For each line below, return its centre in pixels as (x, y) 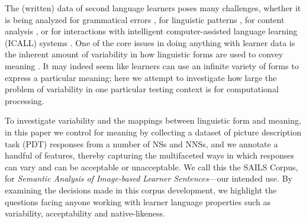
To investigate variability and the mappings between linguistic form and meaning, (153, 120)
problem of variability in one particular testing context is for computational (142, 89)
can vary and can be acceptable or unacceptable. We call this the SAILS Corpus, (152, 167)
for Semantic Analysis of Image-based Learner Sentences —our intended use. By (149, 178)
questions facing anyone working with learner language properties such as (138, 201)
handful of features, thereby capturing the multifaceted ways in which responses (150, 155)
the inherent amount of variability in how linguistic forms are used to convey (144, 54)
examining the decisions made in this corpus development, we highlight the (141, 190)
